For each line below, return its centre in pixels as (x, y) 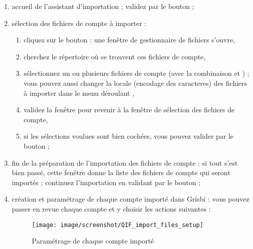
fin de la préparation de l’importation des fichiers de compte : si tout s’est (125, 162)
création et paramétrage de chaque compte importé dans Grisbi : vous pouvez (130, 199)
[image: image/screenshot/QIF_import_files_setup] (118, 225)
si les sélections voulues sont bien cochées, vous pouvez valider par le (128, 136)
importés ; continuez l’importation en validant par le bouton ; (106, 182)
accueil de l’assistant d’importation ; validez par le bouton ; (103, 6)
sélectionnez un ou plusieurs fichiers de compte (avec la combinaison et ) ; (136, 73)
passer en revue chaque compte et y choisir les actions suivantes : (111, 208)
